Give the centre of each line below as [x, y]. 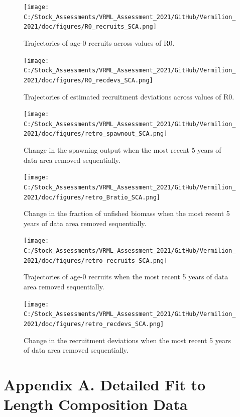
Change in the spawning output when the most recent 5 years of [123, 150]
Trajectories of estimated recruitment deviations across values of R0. [129, 96]
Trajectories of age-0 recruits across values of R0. [99, 42]
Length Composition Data [96, 404]
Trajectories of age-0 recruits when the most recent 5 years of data [126, 277]
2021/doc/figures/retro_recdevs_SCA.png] [94, 324]
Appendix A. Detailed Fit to [105, 384]
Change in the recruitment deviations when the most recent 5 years [127, 340]
